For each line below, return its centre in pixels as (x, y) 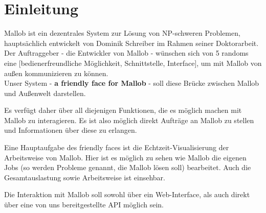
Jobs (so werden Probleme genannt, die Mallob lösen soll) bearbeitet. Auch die (128, 167)
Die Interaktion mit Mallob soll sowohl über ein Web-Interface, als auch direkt (127, 194)
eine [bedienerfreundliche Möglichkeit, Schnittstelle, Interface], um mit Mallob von (133, 63)
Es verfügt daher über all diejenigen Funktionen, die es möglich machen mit (123, 110)
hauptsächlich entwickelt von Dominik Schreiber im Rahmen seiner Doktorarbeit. (131, 43)
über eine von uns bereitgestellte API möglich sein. (84, 205)
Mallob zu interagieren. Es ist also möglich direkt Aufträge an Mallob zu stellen (129, 120)
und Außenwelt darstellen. (45, 93)
